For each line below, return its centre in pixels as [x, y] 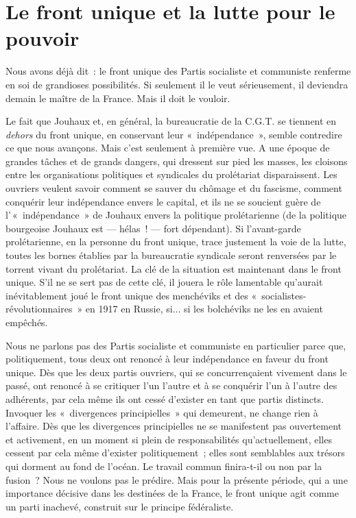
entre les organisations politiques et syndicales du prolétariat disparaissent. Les [171, 174]
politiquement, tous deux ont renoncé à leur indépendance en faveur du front [167, 359]
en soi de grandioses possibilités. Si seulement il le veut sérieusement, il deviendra [177, 84]
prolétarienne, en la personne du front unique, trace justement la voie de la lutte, [176, 242]
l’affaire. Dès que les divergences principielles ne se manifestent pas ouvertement [174, 426]
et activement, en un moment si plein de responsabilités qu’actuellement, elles [169, 439]
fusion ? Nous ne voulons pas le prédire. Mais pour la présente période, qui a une [177, 479]
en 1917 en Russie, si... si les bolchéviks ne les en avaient [204, 309]
